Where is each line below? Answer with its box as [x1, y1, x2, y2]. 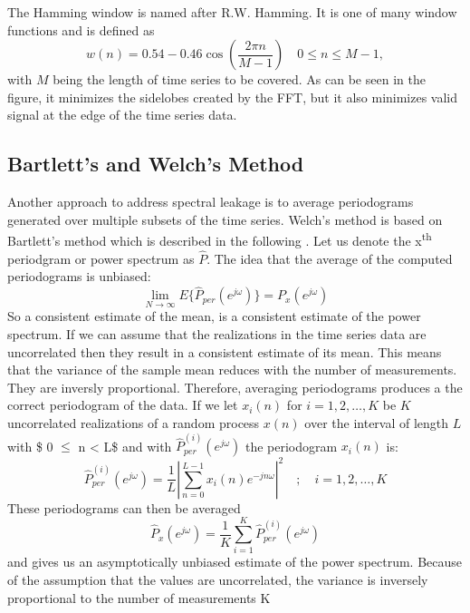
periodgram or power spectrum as [7, 248, 195, 268]
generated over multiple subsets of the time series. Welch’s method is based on [7, 209, 443, 229]
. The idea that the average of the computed [206, 248, 453, 268]
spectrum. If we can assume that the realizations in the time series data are [7, 325, 427, 344]
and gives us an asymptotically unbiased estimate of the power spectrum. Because [7, 552, 463, 571]
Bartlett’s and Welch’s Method [7, 150, 304, 178]
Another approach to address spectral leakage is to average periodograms [7, 192, 414, 211]
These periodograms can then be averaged [7, 498, 241, 517]
